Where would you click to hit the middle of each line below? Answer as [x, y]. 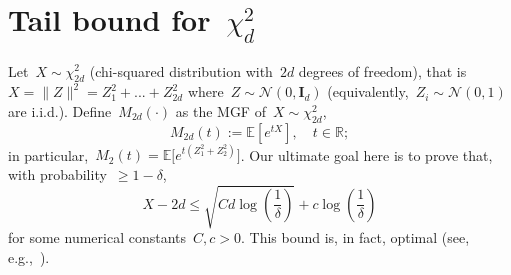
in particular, [48, 154]
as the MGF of [220, 110]
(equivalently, [368, 91]
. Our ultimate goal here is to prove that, [366, 154]
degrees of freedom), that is [382, 70]
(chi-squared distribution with [181, 70]
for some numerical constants [97, 236]
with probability [57, 173]
